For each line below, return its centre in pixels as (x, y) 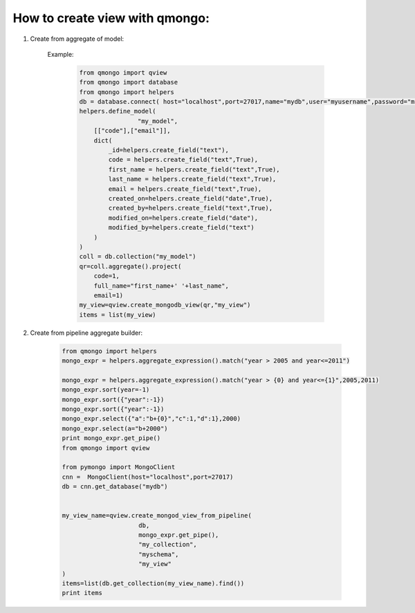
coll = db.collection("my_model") (138, 257)
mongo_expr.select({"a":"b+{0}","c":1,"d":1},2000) (151, 419)
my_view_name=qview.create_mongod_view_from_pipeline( (157, 516)
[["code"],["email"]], (132, 131)
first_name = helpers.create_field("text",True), (194, 169)
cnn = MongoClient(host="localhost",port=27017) (148, 477)
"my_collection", (168, 545)
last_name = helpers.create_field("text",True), (192, 179)
